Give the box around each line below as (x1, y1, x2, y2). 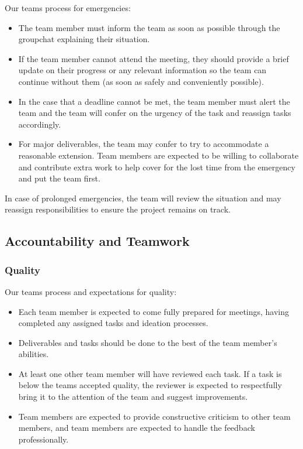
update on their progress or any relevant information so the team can (18, 64, 267, 76)
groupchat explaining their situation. (18, 33, 150, 45)
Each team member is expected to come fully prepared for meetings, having (18, 305, 290, 317)
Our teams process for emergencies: (5, 2, 131, 13)
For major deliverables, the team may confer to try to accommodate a (18, 138, 269, 150)
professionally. (18, 433, 69, 445)
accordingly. (18, 118, 61, 130)
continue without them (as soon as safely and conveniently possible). (18, 75, 264, 87)
